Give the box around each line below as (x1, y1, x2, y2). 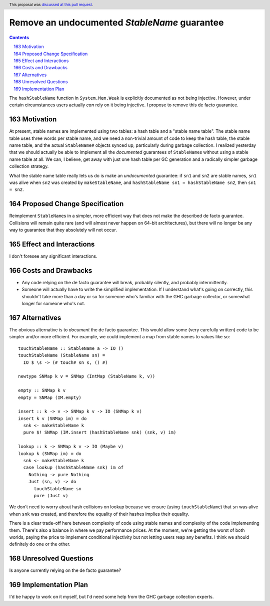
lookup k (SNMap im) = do (18, 451, 82, 456)
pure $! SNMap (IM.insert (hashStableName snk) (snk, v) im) (23, 430, 176, 436)
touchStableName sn (33, 486, 82, 491)
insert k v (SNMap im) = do (18, 416, 87, 421)
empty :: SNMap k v (18, 387, 66, 393)
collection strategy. (9, 163, 49, 169)
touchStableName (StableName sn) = (18, 352, 105, 358)
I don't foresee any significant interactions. (9, 253, 97, 259)
